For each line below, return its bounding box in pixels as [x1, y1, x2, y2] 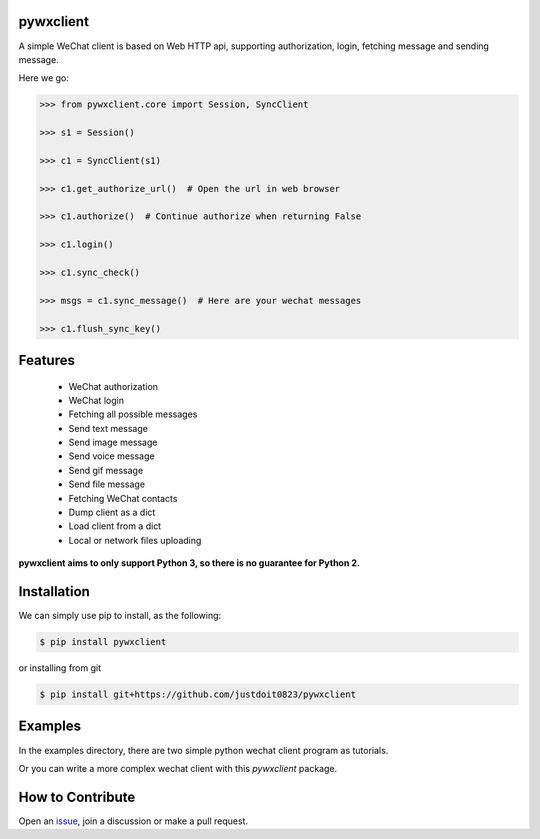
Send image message [68, 436, 158, 449]
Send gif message [68, 464, 144, 476]
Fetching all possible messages [68, 408, 198, 420]
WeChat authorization [68, 380, 159, 392]
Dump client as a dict [68, 506, 156, 519]
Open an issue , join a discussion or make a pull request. [18, 815, 249, 827]
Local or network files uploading [68, 534, 202, 546]
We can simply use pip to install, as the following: [18, 610, 222, 622]
